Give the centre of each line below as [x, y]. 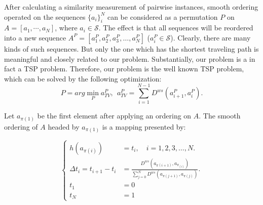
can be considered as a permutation [162, 16]
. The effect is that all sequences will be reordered [176, 28]
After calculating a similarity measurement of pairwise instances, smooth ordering [131, 7]
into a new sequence [35, 37]
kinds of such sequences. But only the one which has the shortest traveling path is [131, 48]
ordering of [21, 127]
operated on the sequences [45, 16]
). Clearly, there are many [211, 37]
